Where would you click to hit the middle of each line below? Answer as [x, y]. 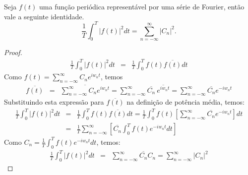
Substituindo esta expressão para [54, 102]
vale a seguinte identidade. [44, 16]
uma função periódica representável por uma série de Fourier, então [142, 6]
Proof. [13, 52]
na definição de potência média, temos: [186, 102]
